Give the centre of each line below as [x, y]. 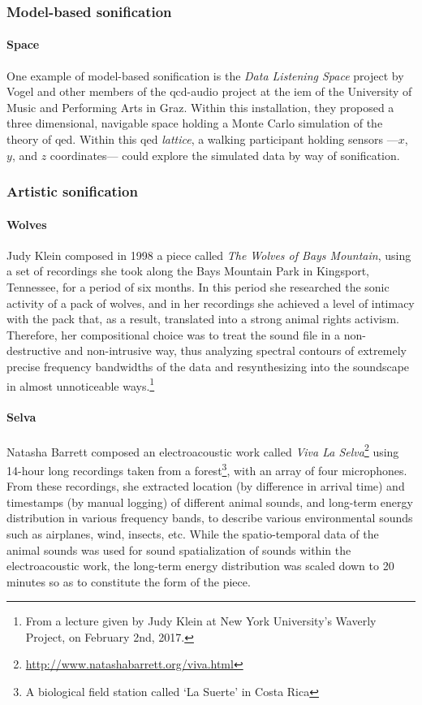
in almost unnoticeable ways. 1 [81, 384]
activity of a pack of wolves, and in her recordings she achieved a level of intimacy [211, 303]
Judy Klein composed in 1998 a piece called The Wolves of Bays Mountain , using [209, 255]
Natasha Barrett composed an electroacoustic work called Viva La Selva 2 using [203, 450]
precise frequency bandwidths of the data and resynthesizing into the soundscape [208, 366]
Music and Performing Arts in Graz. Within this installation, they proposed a [200, 107]
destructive [34, 350]
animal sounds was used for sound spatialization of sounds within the [179, 549]
